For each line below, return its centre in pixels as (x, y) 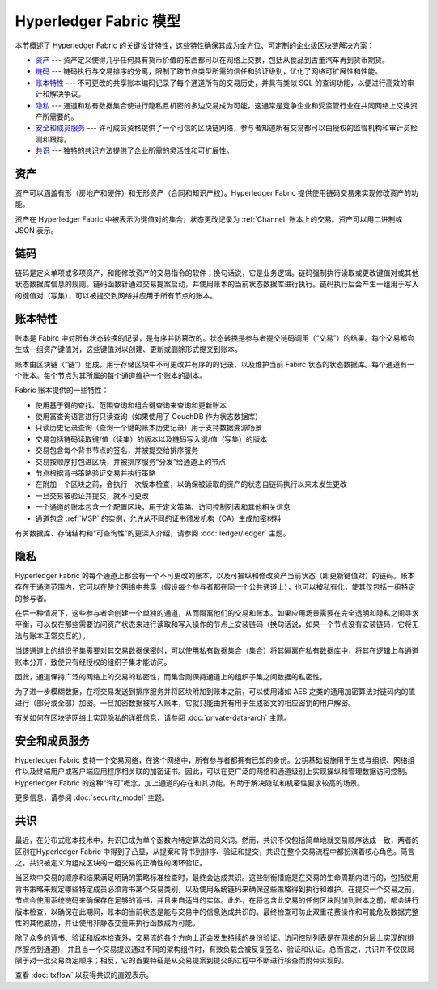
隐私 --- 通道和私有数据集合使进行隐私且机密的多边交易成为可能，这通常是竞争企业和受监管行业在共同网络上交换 (223, 105)
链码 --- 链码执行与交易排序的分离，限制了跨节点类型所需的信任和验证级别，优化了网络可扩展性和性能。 (209, 71)
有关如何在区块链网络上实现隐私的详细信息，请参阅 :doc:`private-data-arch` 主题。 (153, 718)
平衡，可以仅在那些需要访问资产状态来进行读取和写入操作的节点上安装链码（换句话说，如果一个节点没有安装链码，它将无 (217, 624)
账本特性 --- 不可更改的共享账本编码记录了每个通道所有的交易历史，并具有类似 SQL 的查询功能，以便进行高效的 (221, 82)
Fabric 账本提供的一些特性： (62, 390)
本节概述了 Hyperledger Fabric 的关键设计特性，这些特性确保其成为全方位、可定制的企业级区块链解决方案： (195, 45)
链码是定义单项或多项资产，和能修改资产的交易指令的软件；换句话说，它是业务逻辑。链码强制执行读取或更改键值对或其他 (217, 273)
